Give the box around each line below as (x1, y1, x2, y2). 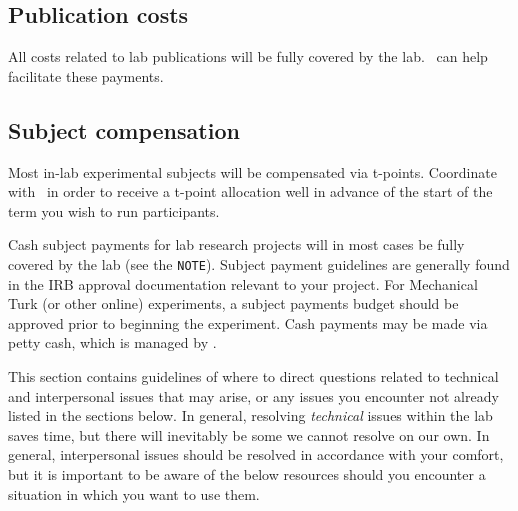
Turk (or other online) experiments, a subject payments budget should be (8, 293, 459, 314)
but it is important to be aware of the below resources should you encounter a (8, 463, 486, 484)
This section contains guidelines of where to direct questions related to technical (8, 366, 499, 386)
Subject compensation (8, 114, 240, 145)
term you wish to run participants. (8, 200, 220, 221)
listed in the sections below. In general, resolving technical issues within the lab (8, 405, 493, 426)
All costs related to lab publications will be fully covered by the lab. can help (8, 46, 488, 67)
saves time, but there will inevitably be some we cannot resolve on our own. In (8, 424, 490, 445)
